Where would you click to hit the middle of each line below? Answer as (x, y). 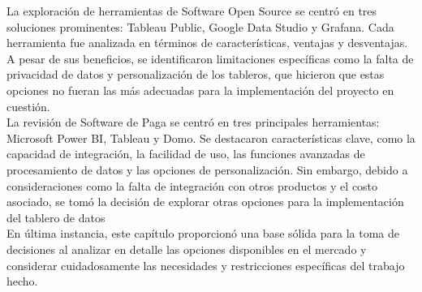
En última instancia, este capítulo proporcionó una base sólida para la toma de (203, 233)
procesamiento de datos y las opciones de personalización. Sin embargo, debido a (207, 169)
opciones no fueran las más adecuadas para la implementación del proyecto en (200, 90)
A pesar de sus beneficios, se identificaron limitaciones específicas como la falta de (210, 58)
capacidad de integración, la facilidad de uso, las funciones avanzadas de (186, 154)
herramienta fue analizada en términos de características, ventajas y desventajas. (207, 43)
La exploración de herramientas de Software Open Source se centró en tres (192, 11)
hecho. (22, 281)
